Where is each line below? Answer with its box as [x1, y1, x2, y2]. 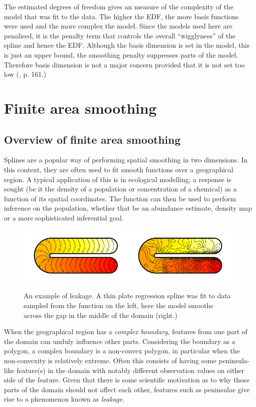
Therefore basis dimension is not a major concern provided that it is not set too [4, 59, 245, 69]
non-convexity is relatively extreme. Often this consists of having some [4, 355, 217, 365]
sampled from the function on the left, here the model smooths [24, 300, 213, 310]
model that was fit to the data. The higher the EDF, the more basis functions [4, 11, 239, 21]
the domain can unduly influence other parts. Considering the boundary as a [4, 336, 235, 346]
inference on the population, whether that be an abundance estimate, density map [4, 203, 252, 213]
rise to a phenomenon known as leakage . [4, 394, 125, 404]
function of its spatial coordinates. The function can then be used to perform [4, 193, 236, 203]
